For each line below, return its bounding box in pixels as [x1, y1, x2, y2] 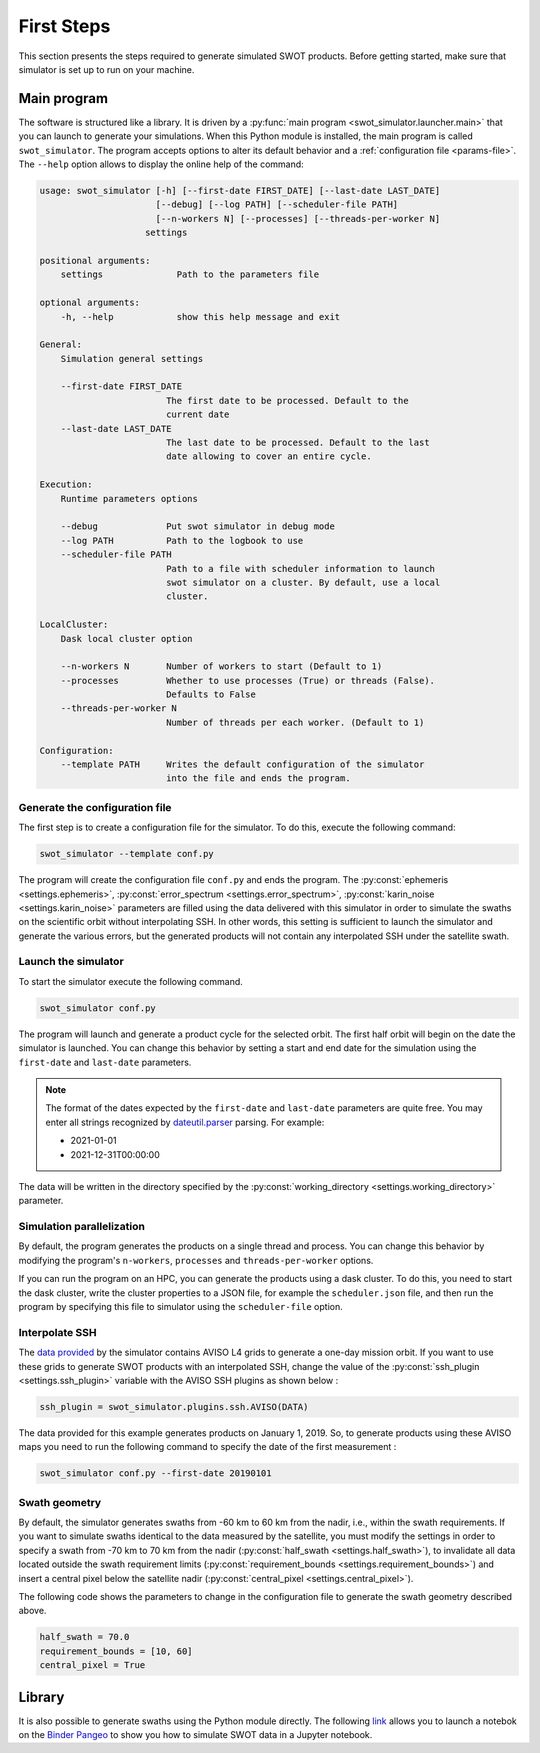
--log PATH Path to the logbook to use [60, 535, 304, 546]
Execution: [39, 479, 93, 490]
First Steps [18, 15, 111, 37]
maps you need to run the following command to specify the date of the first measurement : [18, 1441, 397, 1453]
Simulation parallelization [18, 1220, 145, 1234]
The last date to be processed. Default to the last [165, 437, 430, 449]
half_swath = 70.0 [39, 1631, 130, 1643]
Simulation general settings [60, 353, 204, 364]
